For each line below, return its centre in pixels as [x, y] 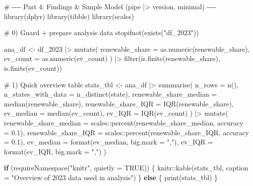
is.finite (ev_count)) [33, 68]
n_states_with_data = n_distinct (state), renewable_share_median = [110, 94]
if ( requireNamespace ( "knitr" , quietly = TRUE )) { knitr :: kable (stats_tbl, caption [126, 168]
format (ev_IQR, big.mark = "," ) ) [55, 151]
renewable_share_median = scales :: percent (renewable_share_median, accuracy [124, 122]
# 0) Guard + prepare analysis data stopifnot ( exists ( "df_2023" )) [101, 32]
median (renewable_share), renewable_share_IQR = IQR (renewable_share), [119, 103]
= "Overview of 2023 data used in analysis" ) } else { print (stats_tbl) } [111, 177]
